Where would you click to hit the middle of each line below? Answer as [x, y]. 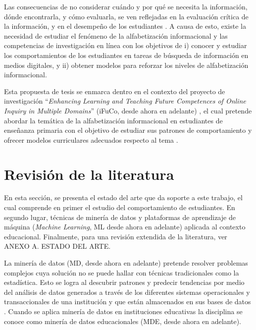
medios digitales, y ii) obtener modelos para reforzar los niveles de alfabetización [126, 65]
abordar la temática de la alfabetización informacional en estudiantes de [113, 120]
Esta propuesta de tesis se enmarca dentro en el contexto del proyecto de [115, 91]
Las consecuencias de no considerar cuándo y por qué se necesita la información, [126, 6]
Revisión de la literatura [89, 174]
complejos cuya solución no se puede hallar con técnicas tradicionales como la [122, 272]
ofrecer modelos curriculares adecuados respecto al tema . [91, 139]
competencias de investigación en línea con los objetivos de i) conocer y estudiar [126, 45]
